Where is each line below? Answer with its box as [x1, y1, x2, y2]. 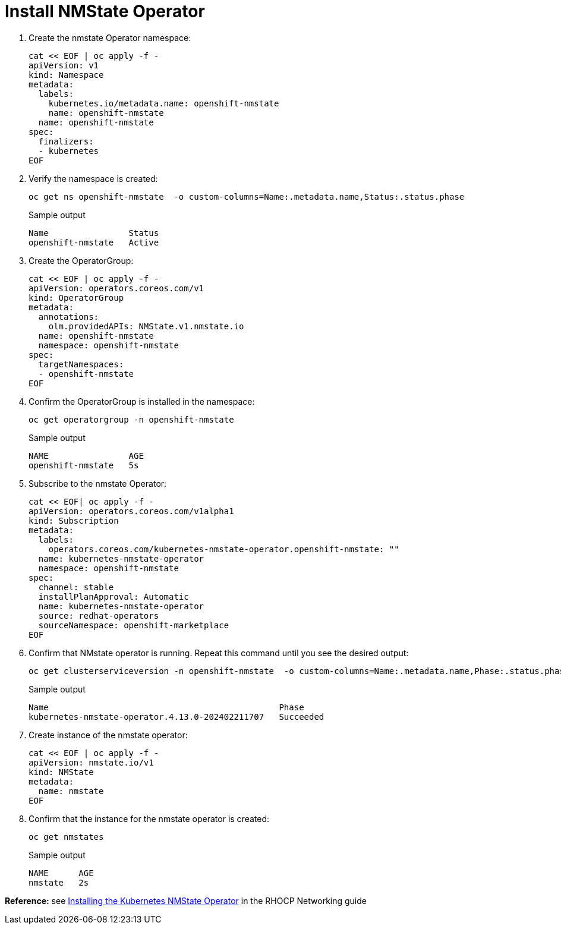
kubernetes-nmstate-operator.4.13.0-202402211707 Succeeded [29, 711, 324, 722]
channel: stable [38, 582, 114, 592]
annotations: [38, 311, 99, 322]
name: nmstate [38, 786, 104, 796]
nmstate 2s [29, 877, 89, 887]
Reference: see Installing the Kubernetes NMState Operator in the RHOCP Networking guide [5, 895, 367, 906]
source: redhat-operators [38, 610, 159, 621]
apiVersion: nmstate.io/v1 [29, 757, 154, 767]
